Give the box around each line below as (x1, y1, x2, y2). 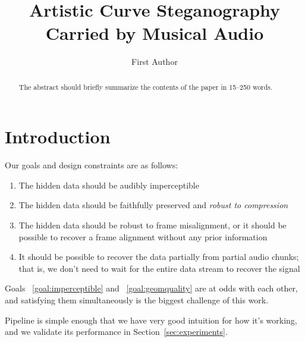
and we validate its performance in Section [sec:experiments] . (5, 325, 228, 338)
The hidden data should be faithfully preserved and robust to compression (18, 199, 288, 211)
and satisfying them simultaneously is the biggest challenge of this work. (5, 294, 269, 306)
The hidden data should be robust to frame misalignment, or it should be (18, 219, 287, 231)
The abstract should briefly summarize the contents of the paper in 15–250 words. (18, 81, 273, 92)
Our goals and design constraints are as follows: (5, 159, 178, 171)
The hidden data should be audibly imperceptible (18, 178, 199, 191)
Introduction (5, 124, 111, 149)
